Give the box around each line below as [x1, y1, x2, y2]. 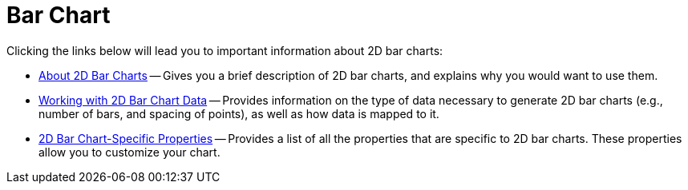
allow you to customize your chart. [38, 144, 221, 159]
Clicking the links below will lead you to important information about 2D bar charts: [6, 43, 443, 57]
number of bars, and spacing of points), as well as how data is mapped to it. [38, 106, 439, 121]
